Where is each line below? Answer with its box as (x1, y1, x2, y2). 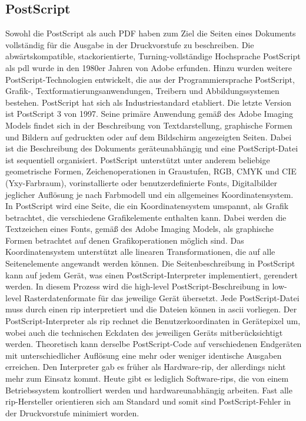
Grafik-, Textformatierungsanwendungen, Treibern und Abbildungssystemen (5, 85, 280, 97)
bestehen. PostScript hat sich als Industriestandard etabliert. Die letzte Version (5, 96, 292, 108)
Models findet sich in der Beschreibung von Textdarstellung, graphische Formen (5, 119, 292, 131)
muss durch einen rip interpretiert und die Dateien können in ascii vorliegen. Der (5, 303, 297, 315)
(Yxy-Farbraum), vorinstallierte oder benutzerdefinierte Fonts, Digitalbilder (5, 176, 277, 188)
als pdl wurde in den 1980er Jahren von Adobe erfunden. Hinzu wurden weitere (5, 61, 292, 73)
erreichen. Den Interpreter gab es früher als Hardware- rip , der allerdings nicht (5, 361, 286, 373)
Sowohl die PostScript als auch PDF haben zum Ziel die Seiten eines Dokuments (5, 27, 296, 39)
